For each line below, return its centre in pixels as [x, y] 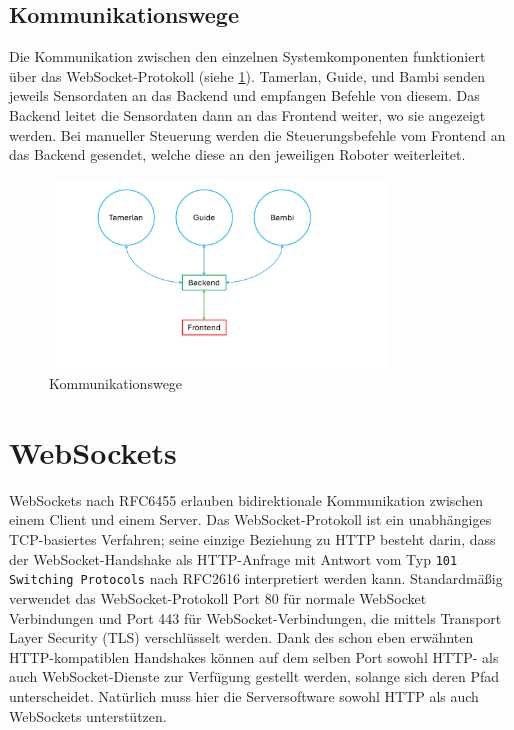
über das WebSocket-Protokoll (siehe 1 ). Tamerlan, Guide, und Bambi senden [247, 75]
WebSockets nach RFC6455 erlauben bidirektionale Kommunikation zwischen [246, 499]
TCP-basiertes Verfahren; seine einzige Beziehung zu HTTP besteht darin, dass [252, 539]
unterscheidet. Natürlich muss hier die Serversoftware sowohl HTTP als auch [244, 695]
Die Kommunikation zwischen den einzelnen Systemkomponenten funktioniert [247, 56]
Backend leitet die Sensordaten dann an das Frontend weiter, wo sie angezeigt [247, 114]
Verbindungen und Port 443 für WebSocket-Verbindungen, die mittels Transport [255, 617]
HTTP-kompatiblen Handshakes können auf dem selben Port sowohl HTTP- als [254, 656]
